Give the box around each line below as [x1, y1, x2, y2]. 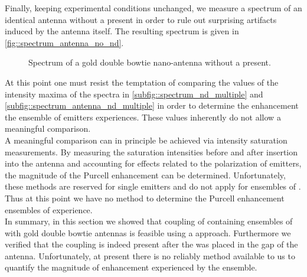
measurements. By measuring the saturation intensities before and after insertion [5, 145, 298, 158]
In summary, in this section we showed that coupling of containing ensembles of [5, 215, 293, 227]
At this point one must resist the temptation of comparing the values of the [5, 76, 279, 88]
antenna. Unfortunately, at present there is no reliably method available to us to [5, 249, 295, 262]
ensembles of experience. [5, 203, 93, 216]
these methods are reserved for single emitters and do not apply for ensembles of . [5, 180, 301, 193]
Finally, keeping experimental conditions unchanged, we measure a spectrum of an [5, 2, 302, 14]
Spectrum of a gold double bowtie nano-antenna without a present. [28, 56, 271, 69]
